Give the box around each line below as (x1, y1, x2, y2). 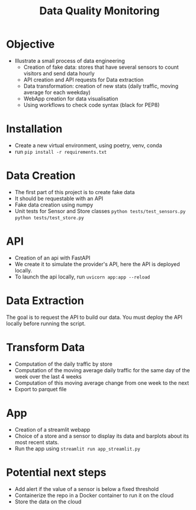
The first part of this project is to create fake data (14, 188, 135, 195)
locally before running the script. (6, 319, 86, 327)
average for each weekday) (23, 88, 91, 96)
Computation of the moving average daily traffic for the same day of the (14, 366, 191, 373)
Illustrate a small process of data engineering (14, 57, 126, 64)
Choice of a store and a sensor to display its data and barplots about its (14, 432, 189, 439)
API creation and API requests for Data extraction (23, 76, 144, 83)
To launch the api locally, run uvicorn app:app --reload (14, 273, 150, 280)
